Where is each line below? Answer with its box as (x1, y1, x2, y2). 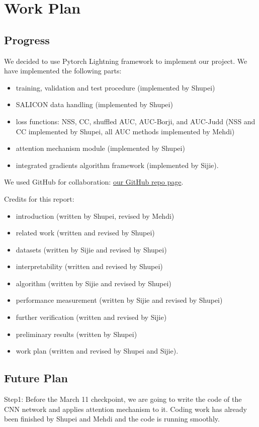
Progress (4, 32, 50, 47)
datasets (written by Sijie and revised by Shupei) (16, 244, 167, 254)
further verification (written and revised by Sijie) (16, 312, 167, 322)
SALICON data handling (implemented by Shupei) (16, 99, 173, 110)
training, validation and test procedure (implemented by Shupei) (16, 82, 215, 93)
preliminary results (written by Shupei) (16, 328, 137, 339)
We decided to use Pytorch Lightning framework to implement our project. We (4, 55, 247, 66)
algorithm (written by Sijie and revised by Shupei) (16, 278, 171, 288)
